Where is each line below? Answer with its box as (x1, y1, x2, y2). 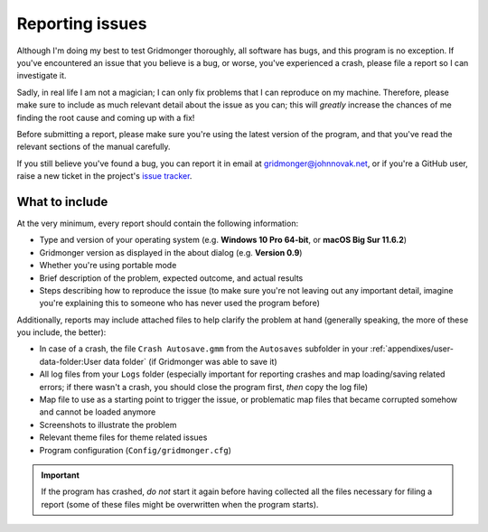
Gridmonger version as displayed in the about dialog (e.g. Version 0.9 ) (39, 247, 303, 257)
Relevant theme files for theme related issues (39, 432, 208, 443)
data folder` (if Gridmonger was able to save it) (103, 356, 277, 367)
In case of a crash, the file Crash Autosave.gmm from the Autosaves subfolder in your (39, 343, 369, 354)
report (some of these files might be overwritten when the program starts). (41, 499, 319, 509)
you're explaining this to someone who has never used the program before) (39, 298, 321, 309)
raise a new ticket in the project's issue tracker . (16, 171, 192, 182)
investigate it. (16, 70, 67, 81)
